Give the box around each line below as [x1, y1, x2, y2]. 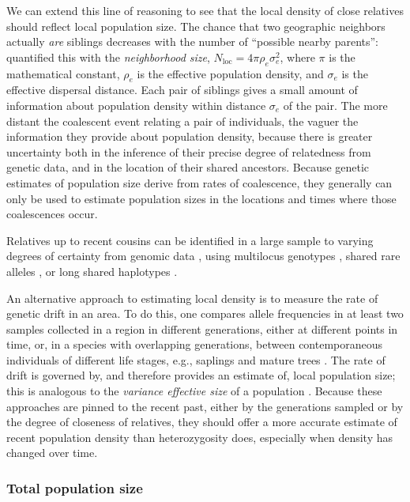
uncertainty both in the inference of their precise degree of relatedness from [6, 143, 371, 160]
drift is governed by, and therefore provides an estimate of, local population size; [6, 367, 396, 383]
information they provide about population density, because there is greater [6, 128, 373, 145]
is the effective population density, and [137, 65, 324, 81]
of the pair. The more [283, 96, 388, 113]
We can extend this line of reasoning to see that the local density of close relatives [6, 2, 404, 18]
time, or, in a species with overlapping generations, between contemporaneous [6, 336, 383, 353]
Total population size [6, 477, 143, 497]
